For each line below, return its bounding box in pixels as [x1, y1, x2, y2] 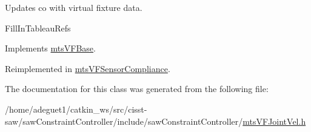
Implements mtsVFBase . [5, 42, 96, 54]
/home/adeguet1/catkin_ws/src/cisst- [5, 102, 147, 115]
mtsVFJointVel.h [242, 114, 306, 127]
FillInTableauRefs [5, 21, 71, 34]
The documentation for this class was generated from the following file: [5, 82, 269, 95]
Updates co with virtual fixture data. [5, 1, 142, 13]
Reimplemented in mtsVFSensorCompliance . [5, 62, 170, 74]
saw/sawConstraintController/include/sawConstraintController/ [5, 114, 243, 127]
